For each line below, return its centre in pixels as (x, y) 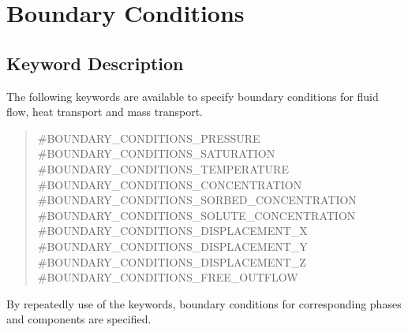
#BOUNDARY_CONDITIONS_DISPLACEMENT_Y (172, 246)
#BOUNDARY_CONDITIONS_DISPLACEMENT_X (172, 231)
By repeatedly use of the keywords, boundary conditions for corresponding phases (204, 303)
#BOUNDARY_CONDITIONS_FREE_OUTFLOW (168, 277)
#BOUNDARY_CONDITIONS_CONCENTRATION (170, 184)
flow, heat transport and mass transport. (105, 112)
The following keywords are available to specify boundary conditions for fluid (193, 96)
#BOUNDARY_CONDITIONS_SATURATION (156, 153)
